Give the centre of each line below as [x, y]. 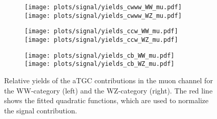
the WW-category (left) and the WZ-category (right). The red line [108, 90]
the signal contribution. [41, 110]
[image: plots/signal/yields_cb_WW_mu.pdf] [100, 55]
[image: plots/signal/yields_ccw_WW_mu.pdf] [101, 31]
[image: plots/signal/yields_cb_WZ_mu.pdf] [100, 64]
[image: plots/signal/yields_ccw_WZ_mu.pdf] [101, 40]
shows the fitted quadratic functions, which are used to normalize [106, 100]
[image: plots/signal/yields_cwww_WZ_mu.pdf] [103, 16]
